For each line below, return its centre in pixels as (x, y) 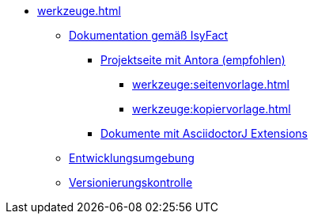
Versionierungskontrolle (131, 182)
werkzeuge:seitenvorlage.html (211, 84)
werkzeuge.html (79, 11)
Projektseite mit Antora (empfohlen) (193, 60)
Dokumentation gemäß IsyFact (149, 35)
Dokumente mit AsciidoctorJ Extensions (204, 133)
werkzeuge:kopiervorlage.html (212, 109)
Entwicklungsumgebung (132, 158)
